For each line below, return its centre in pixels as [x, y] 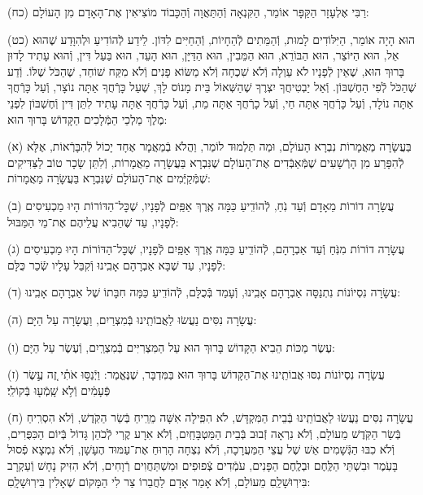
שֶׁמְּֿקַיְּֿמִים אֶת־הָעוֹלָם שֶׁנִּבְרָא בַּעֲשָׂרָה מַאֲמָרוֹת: [109, 178]
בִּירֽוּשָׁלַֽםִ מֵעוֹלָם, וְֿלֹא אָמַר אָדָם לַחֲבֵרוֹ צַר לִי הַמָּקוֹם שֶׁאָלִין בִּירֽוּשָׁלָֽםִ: [159, 481]
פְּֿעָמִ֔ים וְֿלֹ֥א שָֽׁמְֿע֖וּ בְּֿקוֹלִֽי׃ [59, 390]
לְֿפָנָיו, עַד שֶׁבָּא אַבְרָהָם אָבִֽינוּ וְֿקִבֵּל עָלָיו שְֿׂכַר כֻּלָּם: [117, 264]
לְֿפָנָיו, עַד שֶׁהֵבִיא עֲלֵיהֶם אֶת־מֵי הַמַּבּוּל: [93, 221]
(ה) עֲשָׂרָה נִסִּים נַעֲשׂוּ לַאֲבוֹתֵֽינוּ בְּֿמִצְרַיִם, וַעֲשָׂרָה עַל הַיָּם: [132, 319]
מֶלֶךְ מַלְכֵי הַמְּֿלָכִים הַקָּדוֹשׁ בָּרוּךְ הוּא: [87, 118]
